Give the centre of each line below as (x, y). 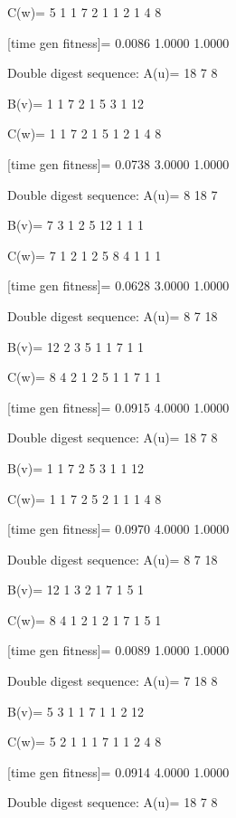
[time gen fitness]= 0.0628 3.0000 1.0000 (118, 285)
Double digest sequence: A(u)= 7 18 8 (113, 681)
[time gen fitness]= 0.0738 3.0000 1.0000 (118, 163)
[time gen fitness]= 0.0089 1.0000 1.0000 (118, 650)
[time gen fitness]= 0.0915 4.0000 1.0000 (118, 407)
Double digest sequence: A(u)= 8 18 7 (113, 194)
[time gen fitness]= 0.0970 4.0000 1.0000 (118, 529)
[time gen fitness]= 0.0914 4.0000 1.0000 (118, 771)
